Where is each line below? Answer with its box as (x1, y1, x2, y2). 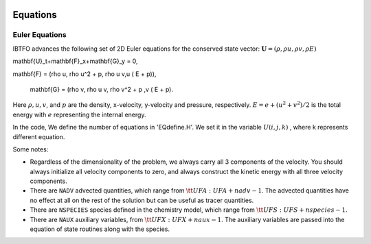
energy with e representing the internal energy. (12, 110, 146, 119)
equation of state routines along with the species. (30, 225, 170, 233)
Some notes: (12, 145, 49, 154)
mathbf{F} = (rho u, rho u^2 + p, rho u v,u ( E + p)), (12, 69, 157, 78)
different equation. (12, 132, 65, 141)
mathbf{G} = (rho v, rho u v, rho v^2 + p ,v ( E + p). (30, 85, 173, 93)
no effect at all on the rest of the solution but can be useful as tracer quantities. (30, 196, 254, 204)
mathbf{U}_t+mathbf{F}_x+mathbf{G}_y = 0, (12, 57, 138, 65)
